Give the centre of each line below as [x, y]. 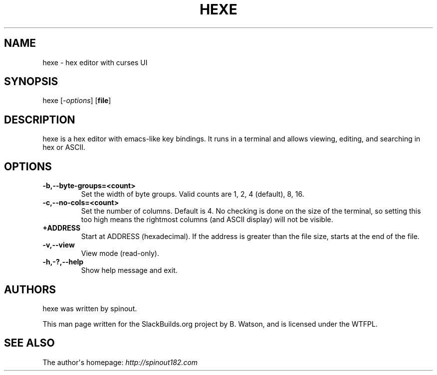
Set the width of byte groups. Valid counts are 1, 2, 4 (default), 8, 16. [193, 194]
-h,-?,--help [63, 262]
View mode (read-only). [120, 253]
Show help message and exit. [129, 270]
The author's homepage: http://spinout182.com [120, 362]
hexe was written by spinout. [90, 308]
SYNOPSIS [31, 82]
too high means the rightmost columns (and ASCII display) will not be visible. [207, 220]
